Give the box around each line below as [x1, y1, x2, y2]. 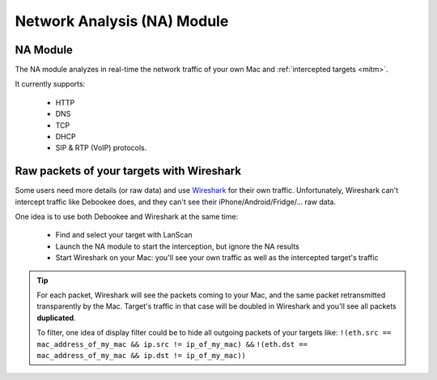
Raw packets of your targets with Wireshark [15, 164, 242, 178]
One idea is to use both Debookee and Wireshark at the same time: [15, 211, 239, 222]
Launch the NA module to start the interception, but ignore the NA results [55, 241, 299, 251]
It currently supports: [15, 79, 86, 89]
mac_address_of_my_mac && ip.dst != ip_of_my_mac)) [36, 351, 247, 360]
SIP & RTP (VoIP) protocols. [55, 143, 147, 153]
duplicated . [36, 313, 76, 322]
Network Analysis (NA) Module [15, 12, 229, 30]
